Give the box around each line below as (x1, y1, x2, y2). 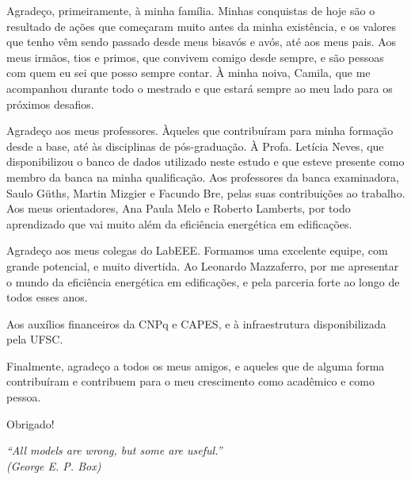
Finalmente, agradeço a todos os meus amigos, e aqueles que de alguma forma (6, 357, 385, 374)
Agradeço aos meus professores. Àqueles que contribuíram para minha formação (6, 122, 394, 139)
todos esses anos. (6, 289, 88, 305)
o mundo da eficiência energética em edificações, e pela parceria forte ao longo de (6, 273, 400, 290)
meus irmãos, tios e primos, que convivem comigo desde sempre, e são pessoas (6, 48, 384, 65)
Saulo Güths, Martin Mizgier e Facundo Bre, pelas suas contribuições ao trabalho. (6, 184, 405, 201)
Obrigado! (6, 415, 55, 432)
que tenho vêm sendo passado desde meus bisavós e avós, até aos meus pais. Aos (6, 33, 396, 50)
